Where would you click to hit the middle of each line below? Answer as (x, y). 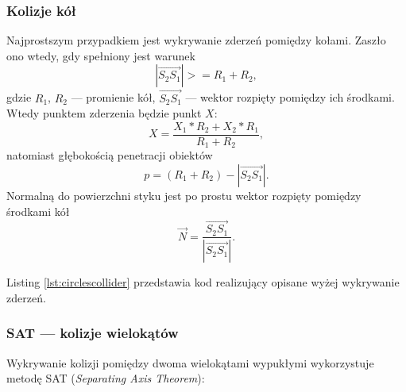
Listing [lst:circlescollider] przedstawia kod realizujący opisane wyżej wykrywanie (203, 282)
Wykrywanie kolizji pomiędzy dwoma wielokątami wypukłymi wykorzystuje (190, 362)
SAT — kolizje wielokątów (93, 333)
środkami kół (38, 211)
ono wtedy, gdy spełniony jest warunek (101, 55)
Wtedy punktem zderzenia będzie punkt (104, 113)
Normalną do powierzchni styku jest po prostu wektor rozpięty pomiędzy (184, 195)
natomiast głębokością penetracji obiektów (110, 155)
